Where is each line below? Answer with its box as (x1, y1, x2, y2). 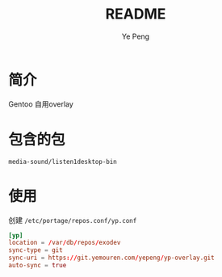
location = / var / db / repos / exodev (8, 239, 121, 247)
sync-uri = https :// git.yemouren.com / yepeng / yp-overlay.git (8, 254, 216, 262)
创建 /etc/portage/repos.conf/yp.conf (8, 215, 137, 225)
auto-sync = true (8, 262, 67, 270)
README (105, 5, 166, 23)
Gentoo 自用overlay (8, 99, 74, 109)
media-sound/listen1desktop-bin (8, 157, 117, 166)
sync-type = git (8, 246, 63, 254)
